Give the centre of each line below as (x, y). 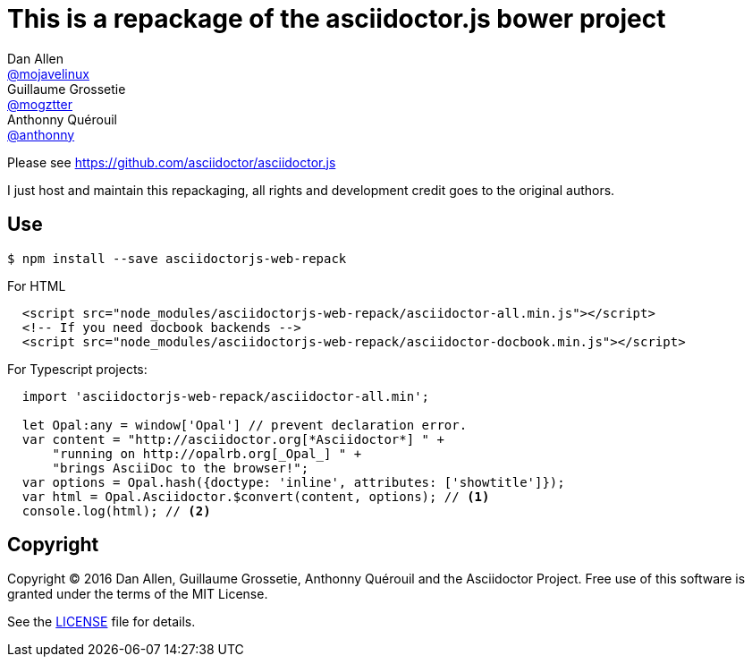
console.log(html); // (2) (116, 511)
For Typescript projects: (77, 369)
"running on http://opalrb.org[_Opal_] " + (207, 453)
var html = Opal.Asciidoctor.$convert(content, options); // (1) (256, 496)
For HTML (37, 285)
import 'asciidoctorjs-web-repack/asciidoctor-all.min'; (226, 396)
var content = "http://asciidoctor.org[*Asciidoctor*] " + (233, 439)
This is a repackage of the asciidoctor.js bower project (337, 19)
